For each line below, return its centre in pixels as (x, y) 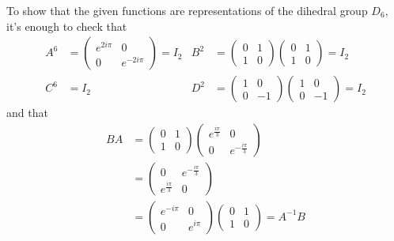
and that (27, 113)
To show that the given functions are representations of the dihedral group (187, 10)
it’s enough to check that (67, 26)
